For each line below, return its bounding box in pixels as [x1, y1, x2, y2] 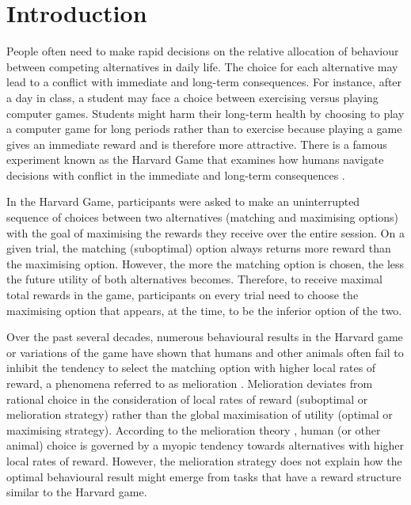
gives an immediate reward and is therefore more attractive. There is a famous [6, 135, 387, 152]
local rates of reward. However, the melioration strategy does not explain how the [6, 452, 402, 469]
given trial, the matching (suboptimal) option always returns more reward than [6, 240, 391, 256]
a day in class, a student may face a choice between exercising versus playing [6, 89, 379, 105]
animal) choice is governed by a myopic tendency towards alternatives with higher [6, 437, 405, 454]
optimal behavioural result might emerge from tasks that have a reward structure [6, 468, 401, 484]
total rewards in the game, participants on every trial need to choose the [6, 287, 359, 303]
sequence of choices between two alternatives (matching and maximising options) [6, 209, 399, 226]
